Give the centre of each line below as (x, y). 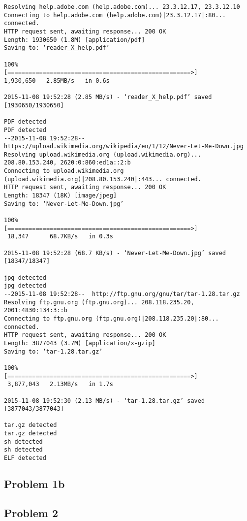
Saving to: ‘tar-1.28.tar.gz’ (53, 351)
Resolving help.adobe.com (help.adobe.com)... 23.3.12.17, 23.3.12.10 (122, 7)
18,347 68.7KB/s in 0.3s (60, 237)
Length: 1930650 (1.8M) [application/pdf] (75, 40)
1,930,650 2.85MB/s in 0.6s (57, 81)
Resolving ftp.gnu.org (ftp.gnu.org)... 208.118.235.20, (99, 302)
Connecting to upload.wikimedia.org (64, 171)
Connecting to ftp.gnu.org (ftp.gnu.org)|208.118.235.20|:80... (111, 318)
